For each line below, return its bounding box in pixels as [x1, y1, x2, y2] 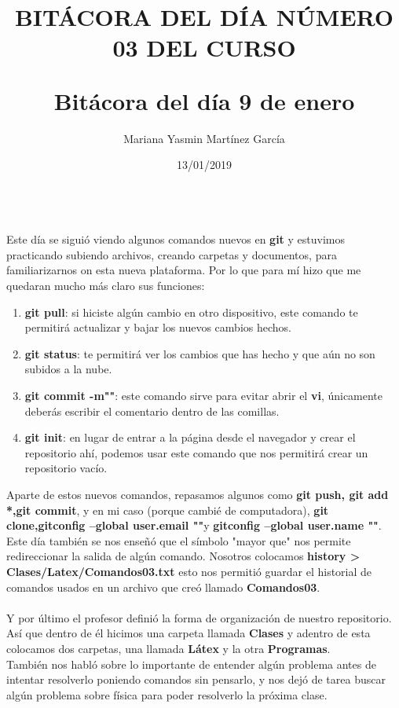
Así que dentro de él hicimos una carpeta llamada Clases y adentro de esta [6, 625, 371, 641]
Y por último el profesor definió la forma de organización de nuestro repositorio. [6, 609, 392, 625]
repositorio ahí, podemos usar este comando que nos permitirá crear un [24, 444, 368, 460]
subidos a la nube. [24, 361, 112, 377]
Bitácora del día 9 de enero [53, 84, 355, 116]
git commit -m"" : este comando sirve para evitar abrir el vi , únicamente [24, 387, 383, 404]
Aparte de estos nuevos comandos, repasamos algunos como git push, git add [6, 486, 389, 502]
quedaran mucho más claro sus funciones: [6, 277, 205, 294]
